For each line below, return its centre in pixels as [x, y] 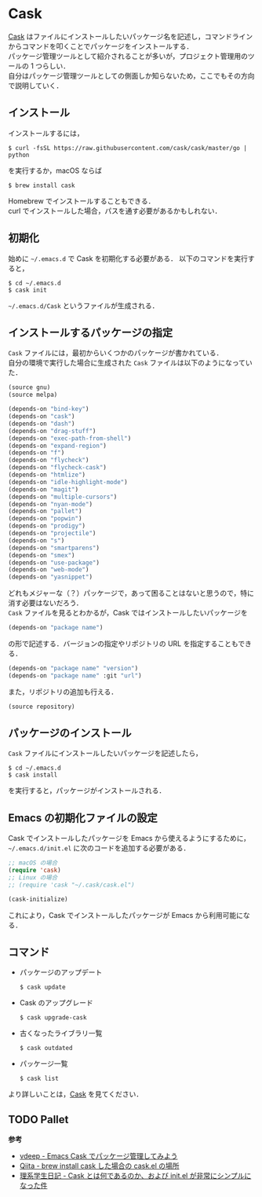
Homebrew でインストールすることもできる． [82, 200]
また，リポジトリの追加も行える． [63, 692]
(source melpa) [33, 395]
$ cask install [33, 775]
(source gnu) [29, 387]
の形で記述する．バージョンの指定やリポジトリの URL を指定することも [123, 644]
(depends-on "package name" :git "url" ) [75, 676]
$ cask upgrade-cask [53, 1018]
